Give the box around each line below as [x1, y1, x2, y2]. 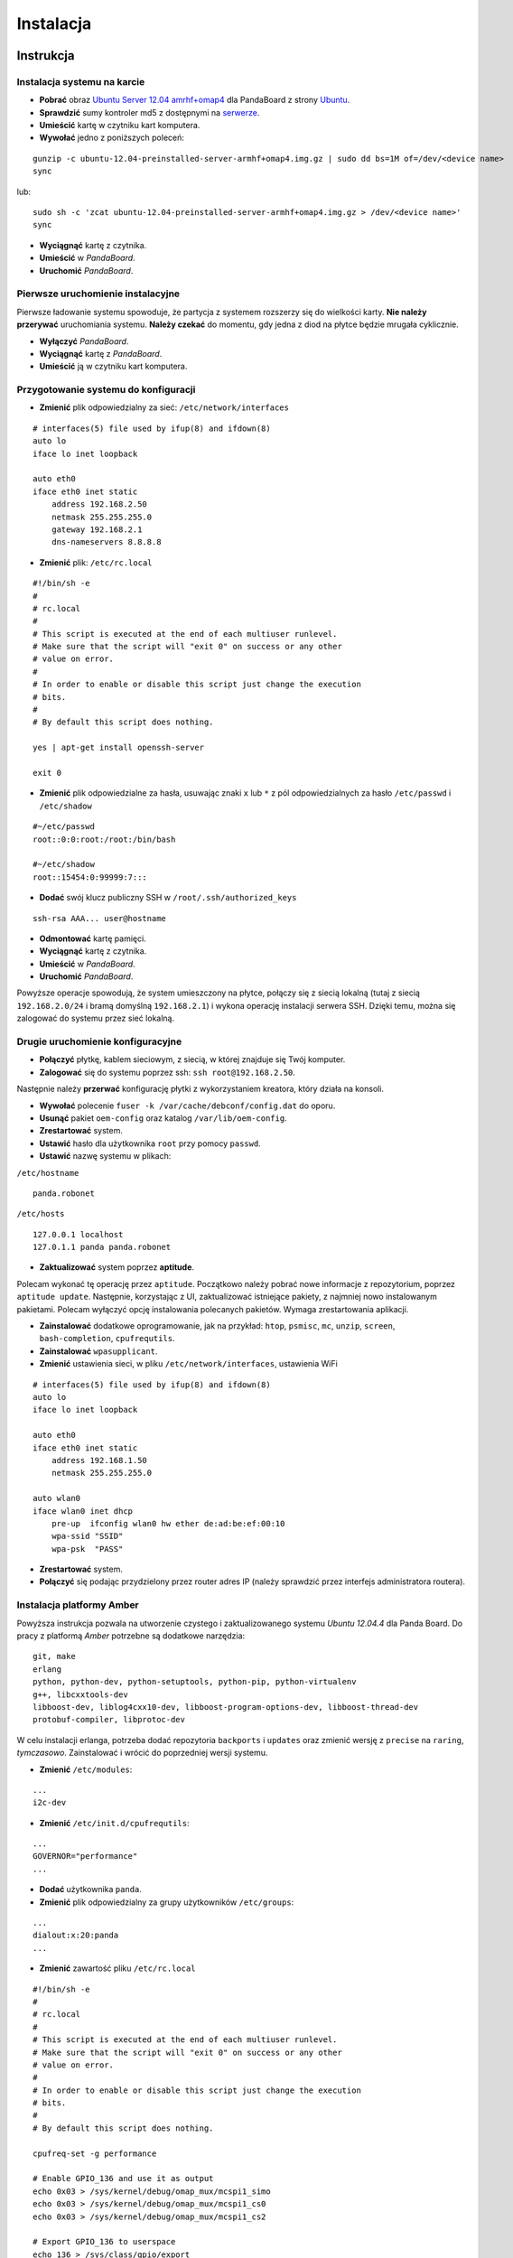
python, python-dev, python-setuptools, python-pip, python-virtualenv [33, 1676, 357, 1687]
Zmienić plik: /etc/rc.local [39, 556, 153, 568]
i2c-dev [33, 1797, 67, 1808]
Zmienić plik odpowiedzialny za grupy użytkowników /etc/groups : [39, 1897, 294, 1908]
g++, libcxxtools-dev [33, 1689, 128, 1700]
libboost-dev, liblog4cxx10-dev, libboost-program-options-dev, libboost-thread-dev [33, 1702, 419, 1712]
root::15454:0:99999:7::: [33, 872, 148, 882]
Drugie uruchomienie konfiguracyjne [16, 1035, 182, 1048]
